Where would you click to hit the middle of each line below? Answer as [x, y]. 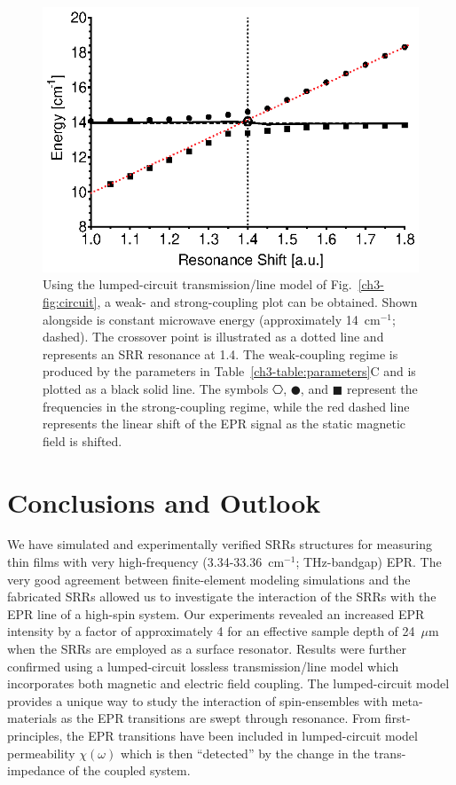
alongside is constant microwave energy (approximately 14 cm [212, 319]
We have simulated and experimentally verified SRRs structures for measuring [220, 544]
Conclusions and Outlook [164, 502]
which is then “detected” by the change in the [245, 753]
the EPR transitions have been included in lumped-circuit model [242, 735]
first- [397, 718]
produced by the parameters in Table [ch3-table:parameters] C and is [229, 371]
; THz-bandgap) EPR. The [369, 562]
